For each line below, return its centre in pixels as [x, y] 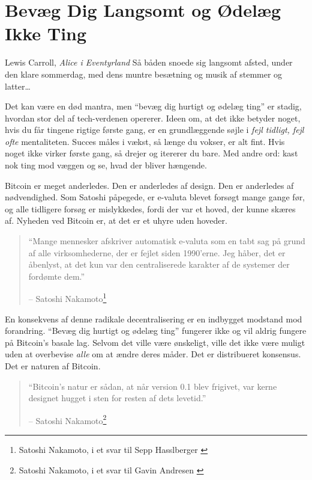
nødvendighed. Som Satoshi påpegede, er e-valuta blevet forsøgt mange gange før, [155, 197]
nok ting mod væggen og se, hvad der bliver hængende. [106, 165]
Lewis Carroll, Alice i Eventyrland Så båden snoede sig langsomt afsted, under [149, 62]
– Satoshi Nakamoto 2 [67, 419]
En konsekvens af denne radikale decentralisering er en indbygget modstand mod [154, 318]
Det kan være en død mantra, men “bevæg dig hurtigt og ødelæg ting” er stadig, [153, 106]
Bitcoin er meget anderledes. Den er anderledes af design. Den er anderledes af [149, 185]
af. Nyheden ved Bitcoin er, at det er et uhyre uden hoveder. [116, 220]
